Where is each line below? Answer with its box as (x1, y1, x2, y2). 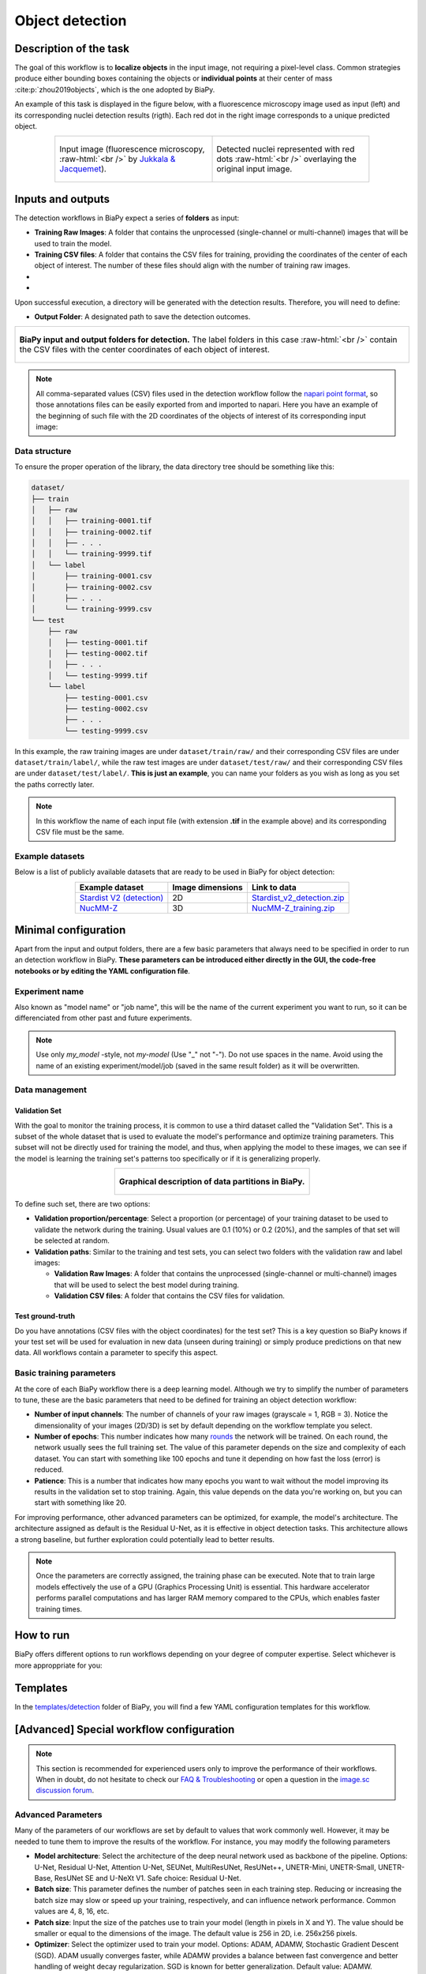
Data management (14, 1084, 87, 1095)
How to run (14, 1629, 70, 1642)
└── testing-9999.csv (64, 726, 148, 735)
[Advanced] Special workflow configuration (14, 1722, 235, 1736)
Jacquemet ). (59, 163, 106, 175)
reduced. (34, 1465, 64, 1474)
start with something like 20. (34, 1498, 127, 1507)
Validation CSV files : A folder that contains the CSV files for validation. (54, 1291, 286, 1300)
